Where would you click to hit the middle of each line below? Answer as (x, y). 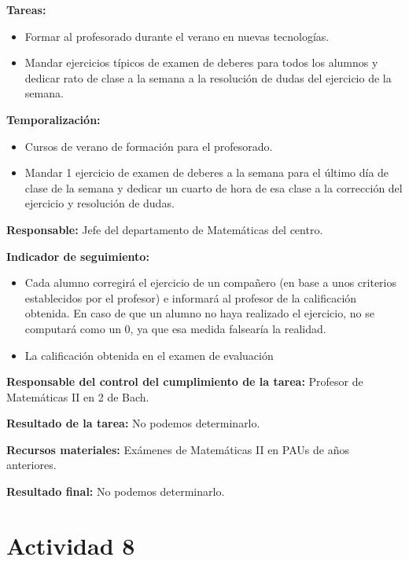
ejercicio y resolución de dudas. (99, 203)
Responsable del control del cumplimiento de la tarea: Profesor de (185, 381)
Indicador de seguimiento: (78, 256)
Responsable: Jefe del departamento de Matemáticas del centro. (165, 229)
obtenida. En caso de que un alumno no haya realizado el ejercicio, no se (199, 313)
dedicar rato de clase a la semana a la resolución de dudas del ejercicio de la (208, 77)
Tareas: (26, 9)
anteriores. (31, 465)
